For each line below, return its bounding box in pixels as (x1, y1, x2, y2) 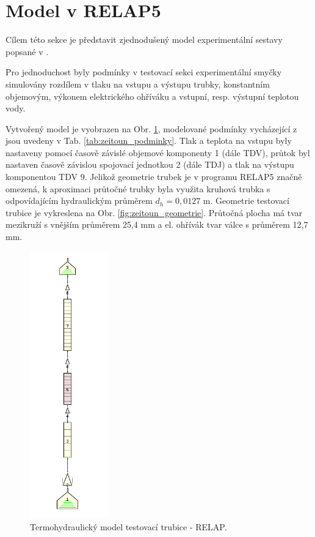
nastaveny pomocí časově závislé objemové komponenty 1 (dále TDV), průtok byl (5, 146, 310, 159)
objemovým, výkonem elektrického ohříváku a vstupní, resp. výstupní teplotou (5, 89, 299, 102)
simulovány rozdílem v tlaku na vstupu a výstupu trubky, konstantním (5, 77, 270, 90)
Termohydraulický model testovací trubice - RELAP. (30, 520, 227, 533)
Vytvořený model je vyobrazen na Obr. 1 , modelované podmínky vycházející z (5, 122, 297, 135)
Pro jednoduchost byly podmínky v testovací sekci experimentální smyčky (5, 66, 282, 78)
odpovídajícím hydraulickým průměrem (5, 194, 153, 207)
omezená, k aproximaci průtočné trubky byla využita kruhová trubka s (5, 182, 270, 195)
